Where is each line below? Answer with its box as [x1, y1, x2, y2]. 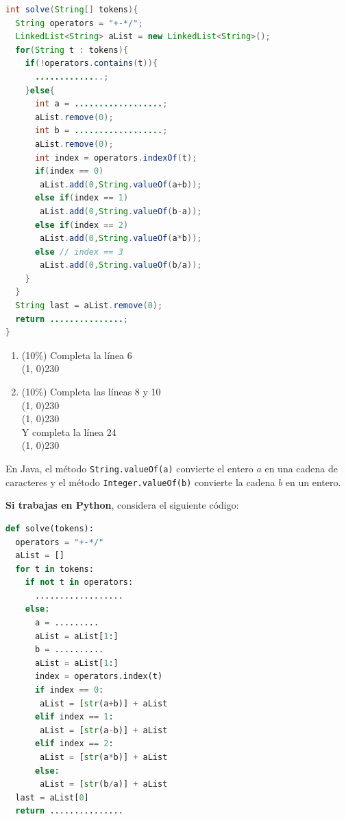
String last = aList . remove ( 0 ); [15, 301, 163, 311]
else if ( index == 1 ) [34, 193, 129, 203]
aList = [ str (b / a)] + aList [40, 779, 168, 789]
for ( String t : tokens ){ [15, 45, 129, 55]
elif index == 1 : [34, 712, 114, 722]
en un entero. [285, 474, 341, 489]
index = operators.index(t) [34, 671, 163, 682]
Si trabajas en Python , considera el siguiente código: [5, 498, 239, 512]
